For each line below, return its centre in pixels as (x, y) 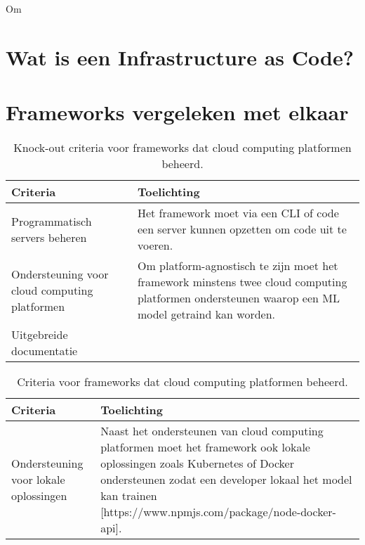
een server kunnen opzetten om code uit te (242, 229)
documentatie (45, 351)
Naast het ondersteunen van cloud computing (212, 431)
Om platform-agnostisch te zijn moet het (238, 266)
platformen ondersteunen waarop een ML (238, 298)
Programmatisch (52, 221)
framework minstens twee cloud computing (242, 282)
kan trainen (129, 496)
